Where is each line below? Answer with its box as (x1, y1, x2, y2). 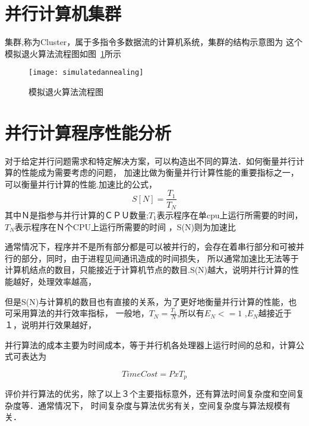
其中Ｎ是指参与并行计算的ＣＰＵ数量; (5, 208, 149, 221)
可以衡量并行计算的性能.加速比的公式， (5, 177, 157, 190)
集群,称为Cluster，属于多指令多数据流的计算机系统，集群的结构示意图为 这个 (5, 36, 303, 48)
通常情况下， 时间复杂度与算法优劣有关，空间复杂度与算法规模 (37, 399, 282, 411)
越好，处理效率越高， (12, 275, 96, 287)
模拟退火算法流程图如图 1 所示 (5, 47, 121, 59)
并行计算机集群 (5, 1, 122, 26)
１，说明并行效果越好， (5, 318, 96, 330)
